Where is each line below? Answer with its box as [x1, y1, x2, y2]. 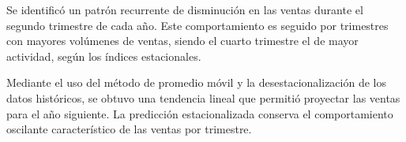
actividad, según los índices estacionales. [6, 47, 201, 64]
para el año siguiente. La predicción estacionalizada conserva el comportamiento [6, 105, 393, 121]
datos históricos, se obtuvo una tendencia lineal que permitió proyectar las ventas [6, 89, 400, 106]
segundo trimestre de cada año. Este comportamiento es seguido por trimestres [6, 17, 389, 33]
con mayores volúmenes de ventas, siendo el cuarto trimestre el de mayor [6, 32, 359, 49]
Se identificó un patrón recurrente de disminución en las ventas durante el [6, 2, 363, 17]
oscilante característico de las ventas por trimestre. [6, 121, 252, 137]
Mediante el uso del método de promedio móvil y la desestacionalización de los [6, 74, 386, 91]
